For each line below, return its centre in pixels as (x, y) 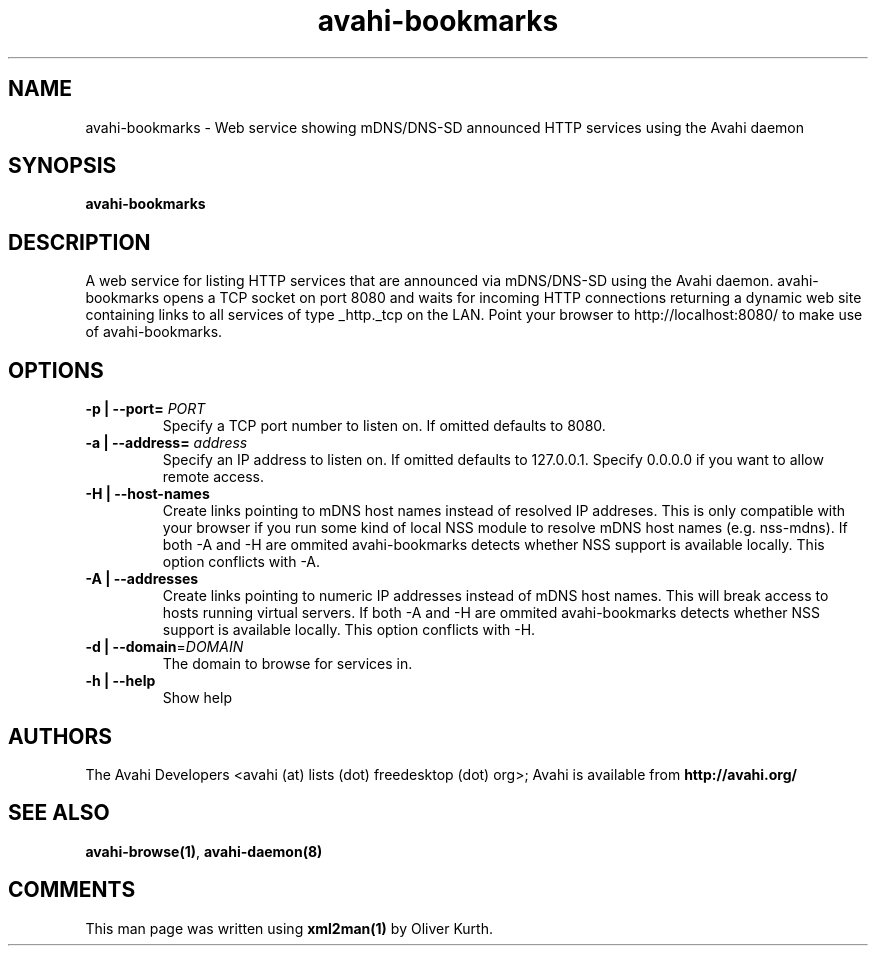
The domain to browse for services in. (287, 664)
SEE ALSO (59, 813)
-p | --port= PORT (145, 409)
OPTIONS (56, 370)
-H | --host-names (147, 494)
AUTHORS (60, 736)
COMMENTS (72, 890)
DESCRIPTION (79, 242)
